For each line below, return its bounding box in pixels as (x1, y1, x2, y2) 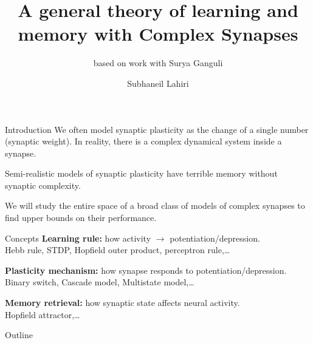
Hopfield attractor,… (5, 308, 80, 321)
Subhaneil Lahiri (127, 76, 189, 89)
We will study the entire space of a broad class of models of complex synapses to (5, 199, 305, 212)
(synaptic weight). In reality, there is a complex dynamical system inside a (5, 135, 282, 148)
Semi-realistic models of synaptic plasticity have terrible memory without (5, 167, 278, 180)
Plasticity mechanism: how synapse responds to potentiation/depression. (5, 263, 287, 276)
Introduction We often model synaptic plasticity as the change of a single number (5, 123, 309, 135)
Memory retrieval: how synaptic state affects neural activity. (5, 296, 240, 309)
